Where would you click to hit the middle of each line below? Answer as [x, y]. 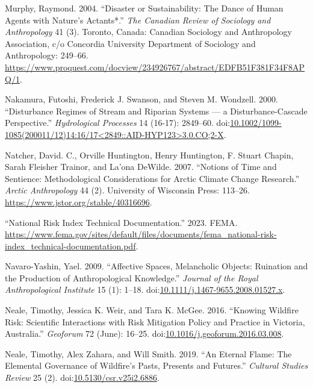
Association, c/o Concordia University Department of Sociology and [130, 43]
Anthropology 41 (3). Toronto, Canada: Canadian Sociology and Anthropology [148, 32]
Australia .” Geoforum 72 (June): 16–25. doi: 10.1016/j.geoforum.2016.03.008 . [144, 333]
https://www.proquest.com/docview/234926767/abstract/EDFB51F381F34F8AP [155, 67]
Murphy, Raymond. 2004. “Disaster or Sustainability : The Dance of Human [144, 8]
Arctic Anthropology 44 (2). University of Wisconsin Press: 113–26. [127, 190]
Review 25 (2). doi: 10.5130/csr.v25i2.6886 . [82, 377]
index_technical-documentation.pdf [70, 246]
